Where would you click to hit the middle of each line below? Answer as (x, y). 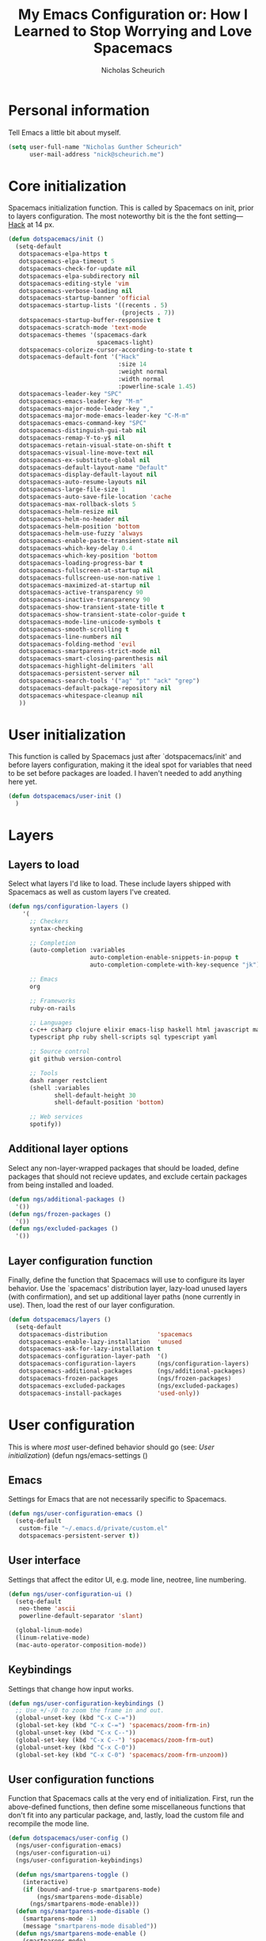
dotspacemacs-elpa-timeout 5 (66, 261)
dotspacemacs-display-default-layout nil (88, 475)
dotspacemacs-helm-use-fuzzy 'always (81, 534)
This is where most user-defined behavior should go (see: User (112, 1447)
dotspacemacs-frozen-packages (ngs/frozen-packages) (125, 1378)
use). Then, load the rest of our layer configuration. (92, 1305)
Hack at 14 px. (31, 225)
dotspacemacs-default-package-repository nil (95, 688)
